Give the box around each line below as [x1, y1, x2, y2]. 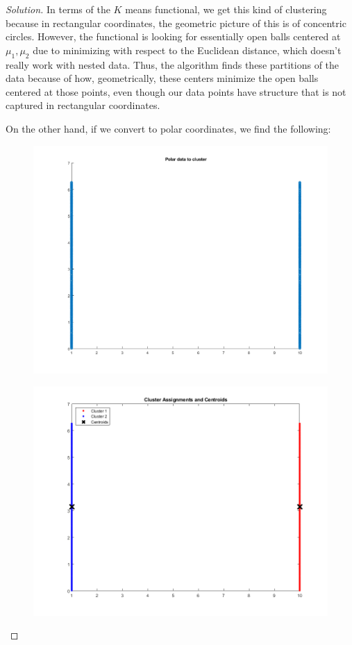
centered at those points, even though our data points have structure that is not [6, 84, 346, 99]
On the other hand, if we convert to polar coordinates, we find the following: [6, 121, 331, 135]
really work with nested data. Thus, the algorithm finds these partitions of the [6, 57, 340, 72]
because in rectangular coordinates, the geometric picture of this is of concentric [6, 15, 346, 30]
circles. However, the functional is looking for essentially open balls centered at [6, 29, 341, 44]
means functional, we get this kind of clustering [125, 2, 327, 16]
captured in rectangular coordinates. [6, 98, 160, 112]
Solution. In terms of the [6, 2, 110, 16]
